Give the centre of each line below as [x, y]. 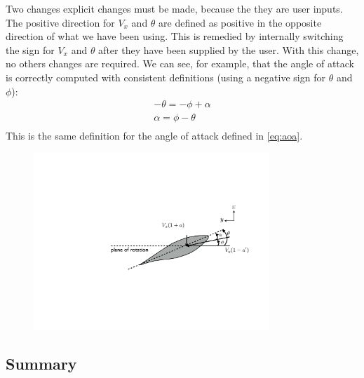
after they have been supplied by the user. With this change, [229, 49]
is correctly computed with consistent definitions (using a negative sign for [166, 77]
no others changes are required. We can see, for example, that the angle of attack [180, 63]
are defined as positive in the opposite [240, 22]
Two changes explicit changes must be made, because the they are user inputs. [174, 8]
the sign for [30, 49]
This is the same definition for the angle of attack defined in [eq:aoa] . [154, 136]
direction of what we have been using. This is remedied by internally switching [175, 36]
